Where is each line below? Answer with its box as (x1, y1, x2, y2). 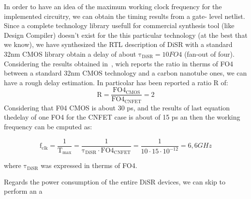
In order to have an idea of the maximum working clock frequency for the (4, 1, 222, 11)
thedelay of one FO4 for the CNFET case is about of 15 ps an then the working (4, 112, 240, 122)
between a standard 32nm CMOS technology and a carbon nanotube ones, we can (4, 68, 247, 78)
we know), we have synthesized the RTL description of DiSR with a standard (4, 39, 233, 49)
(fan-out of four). (184, 48, 235, 59)
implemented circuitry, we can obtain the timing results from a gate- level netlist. (4, 11, 245, 21)
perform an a (4, 186, 43, 196)
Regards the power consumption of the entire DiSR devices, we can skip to (4, 176, 225, 186)
